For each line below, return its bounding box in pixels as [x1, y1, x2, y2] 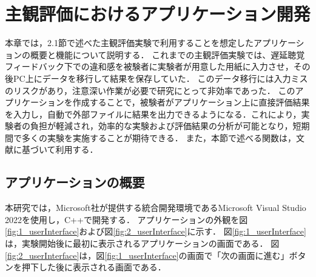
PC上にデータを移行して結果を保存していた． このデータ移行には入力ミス [13, 72, 308, 84]
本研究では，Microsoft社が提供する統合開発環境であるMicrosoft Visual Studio [5, 201, 306, 214]
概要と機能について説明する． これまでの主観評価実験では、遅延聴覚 [30, 48, 305, 61]
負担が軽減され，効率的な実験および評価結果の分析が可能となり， [30, 119, 293, 132]
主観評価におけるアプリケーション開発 [5, 1, 311, 26]
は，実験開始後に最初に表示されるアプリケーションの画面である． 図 [5, 237, 280, 250]
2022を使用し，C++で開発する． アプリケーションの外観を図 [5, 213, 248, 225]
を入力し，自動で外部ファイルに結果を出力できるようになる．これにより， [5, 107, 301, 120]
